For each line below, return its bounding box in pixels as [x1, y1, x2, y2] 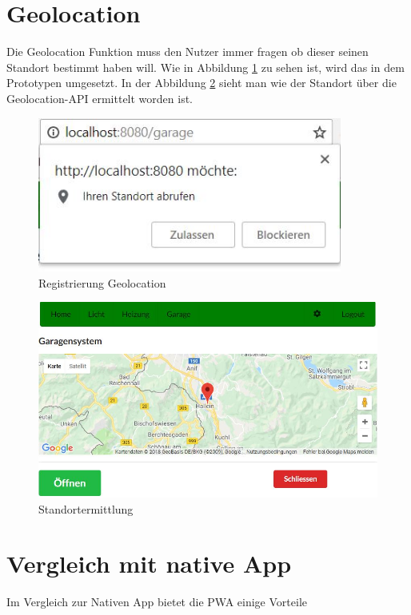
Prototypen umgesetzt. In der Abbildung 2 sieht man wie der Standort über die [6, 74, 397, 91]
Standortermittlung [38, 500, 134, 517]
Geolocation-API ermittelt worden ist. [6, 89, 194, 106]
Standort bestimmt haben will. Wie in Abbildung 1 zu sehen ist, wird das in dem [6, 58, 405, 75]
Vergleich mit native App [6, 547, 292, 580]
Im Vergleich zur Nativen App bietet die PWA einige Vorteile [6, 593, 307, 610]
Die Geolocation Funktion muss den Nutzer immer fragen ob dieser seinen [6, 43, 369, 60]
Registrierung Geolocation [38, 274, 166, 291]
